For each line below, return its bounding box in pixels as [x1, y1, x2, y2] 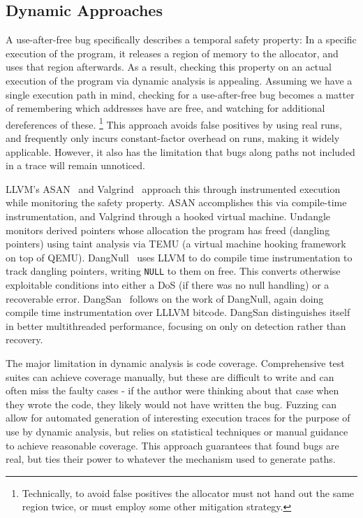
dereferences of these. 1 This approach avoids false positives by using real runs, [6, 115, 342, 131]
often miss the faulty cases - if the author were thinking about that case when [6, 383, 339, 398]
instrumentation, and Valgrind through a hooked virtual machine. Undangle [6, 208, 331, 223]
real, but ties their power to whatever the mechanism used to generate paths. [6, 452, 336, 466]
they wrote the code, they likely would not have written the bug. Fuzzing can [6, 396, 336, 411]
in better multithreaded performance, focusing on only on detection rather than [6, 318, 346, 333]
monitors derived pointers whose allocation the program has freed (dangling [6, 222, 330, 237]
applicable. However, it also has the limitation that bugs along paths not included [6, 144, 355, 159]
